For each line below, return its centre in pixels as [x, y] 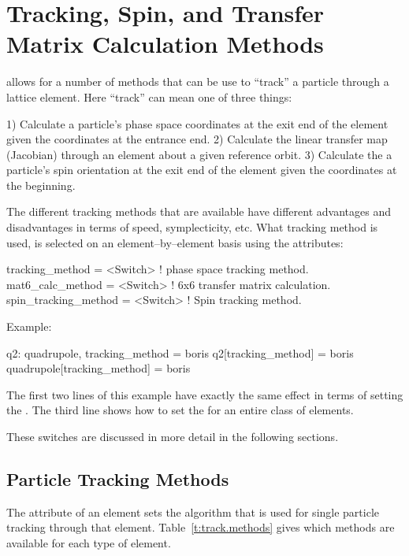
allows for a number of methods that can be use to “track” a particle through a [198, 82]
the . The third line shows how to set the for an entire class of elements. [180, 410]
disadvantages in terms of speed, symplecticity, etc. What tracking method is [192, 227]
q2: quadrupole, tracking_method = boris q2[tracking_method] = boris [180, 352]
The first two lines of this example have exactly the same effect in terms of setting [205, 394]
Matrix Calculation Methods [165, 44]
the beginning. [41, 185]
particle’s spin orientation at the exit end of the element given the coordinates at [202, 170]
